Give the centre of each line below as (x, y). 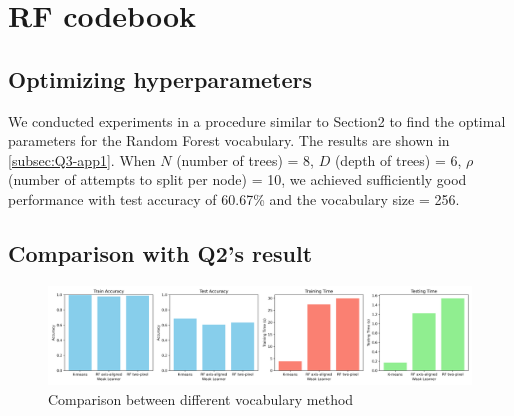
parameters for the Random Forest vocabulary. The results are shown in (229, 140)
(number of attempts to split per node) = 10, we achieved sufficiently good (237, 179)
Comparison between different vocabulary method (201, 398)
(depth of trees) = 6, (398, 159)
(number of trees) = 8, (245, 159)
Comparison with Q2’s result (160, 252)
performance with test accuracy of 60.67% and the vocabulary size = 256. (234, 198)
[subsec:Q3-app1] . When (82, 159)
